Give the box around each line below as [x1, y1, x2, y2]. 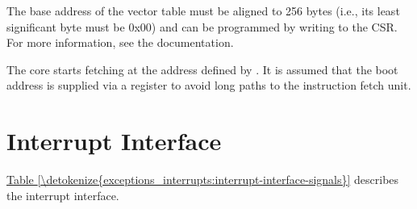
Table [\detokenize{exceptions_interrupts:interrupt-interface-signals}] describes [6, 171, 399, 188]
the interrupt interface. [6, 186, 119, 203]
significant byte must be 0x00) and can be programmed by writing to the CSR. [6, 18, 398, 35]
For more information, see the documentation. [6, 34, 234, 51]
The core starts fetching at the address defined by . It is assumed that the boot [6, 61, 398, 77]
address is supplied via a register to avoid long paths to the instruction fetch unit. [6, 77, 411, 94]
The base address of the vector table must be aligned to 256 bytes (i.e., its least [6, 2, 400, 19]
